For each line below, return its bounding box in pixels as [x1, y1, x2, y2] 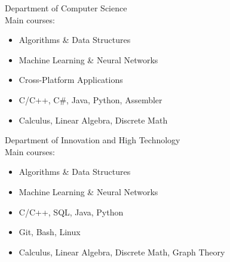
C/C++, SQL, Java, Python [19, 205, 124, 218]
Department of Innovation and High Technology [5, 134, 180, 146]
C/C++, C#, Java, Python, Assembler [19, 93, 162, 106]
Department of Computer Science [5, 2, 127, 14]
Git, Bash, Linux [19, 226, 81, 238]
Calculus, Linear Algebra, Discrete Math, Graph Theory [19, 245, 225, 258]
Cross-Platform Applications [19, 73, 123, 86]
